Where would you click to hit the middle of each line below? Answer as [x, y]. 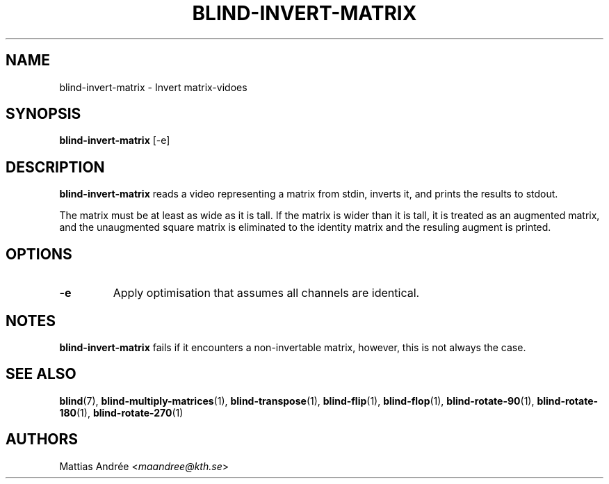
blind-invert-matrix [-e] [115, 140]
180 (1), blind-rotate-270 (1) [121, 412]
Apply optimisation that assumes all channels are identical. [266, 293]
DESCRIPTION [55, 167]
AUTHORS [42, 439]
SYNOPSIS [43, 114]
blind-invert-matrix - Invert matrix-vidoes [153, 87]
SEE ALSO [41, 374]
